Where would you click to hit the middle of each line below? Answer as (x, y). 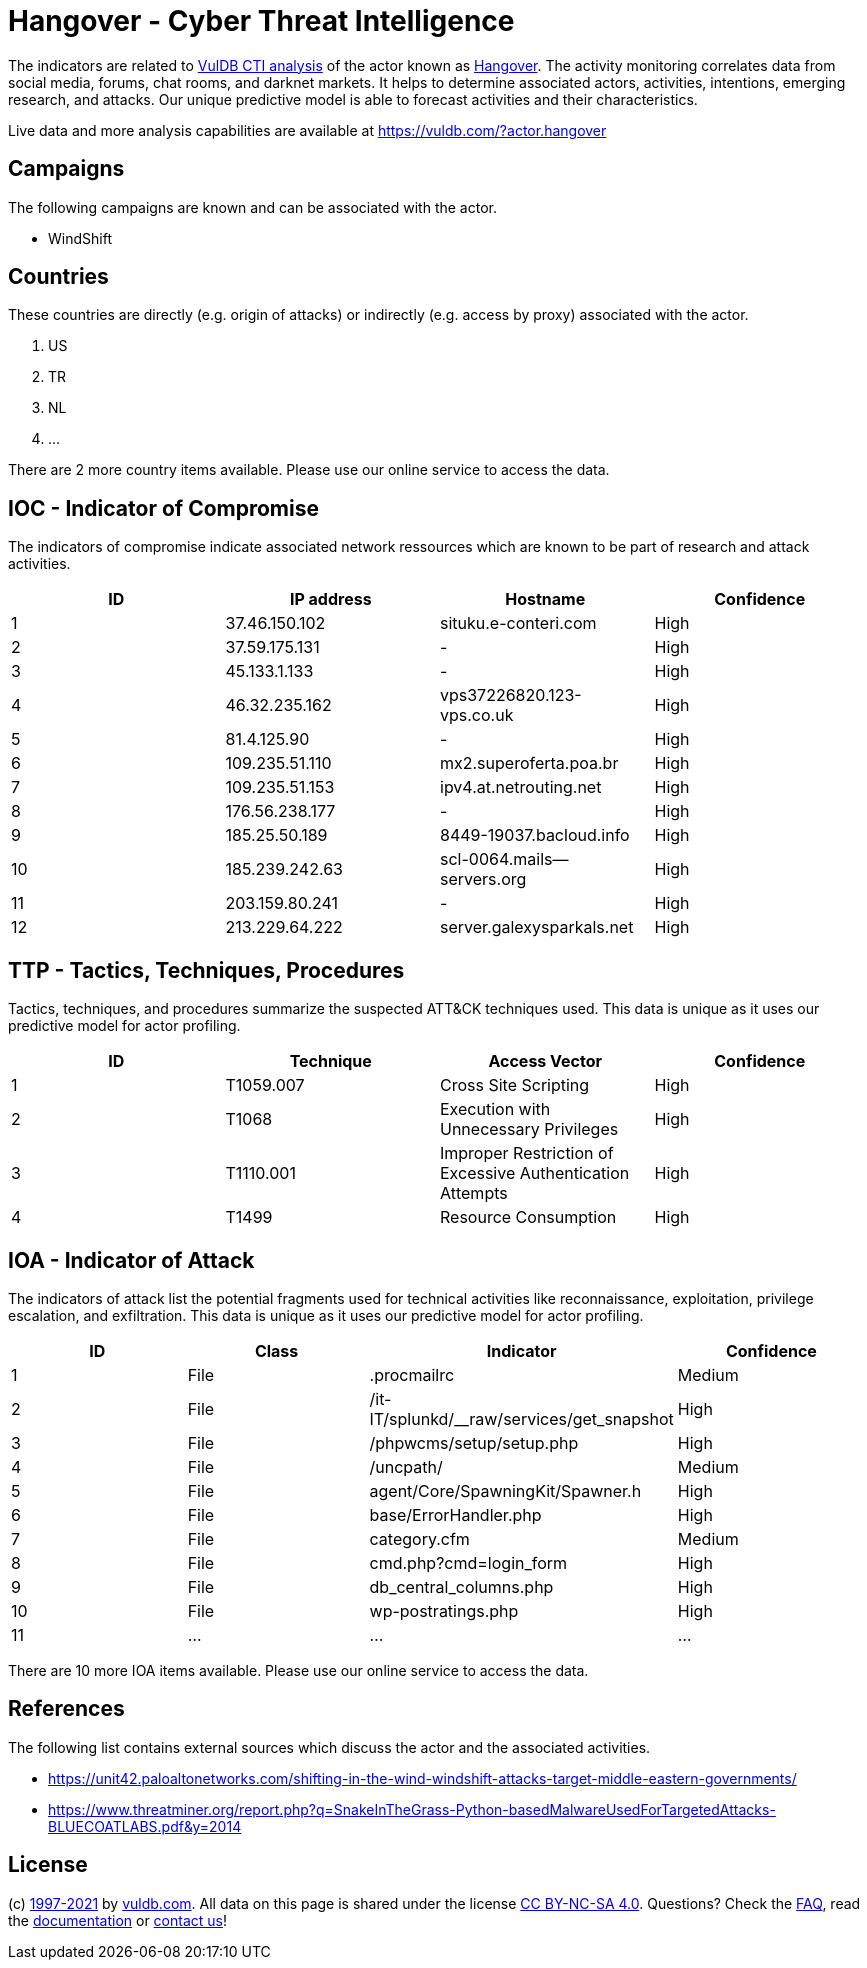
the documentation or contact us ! (117, 1920)
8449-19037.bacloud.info (535, 835)
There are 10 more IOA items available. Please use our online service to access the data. (298, 1670)
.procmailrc (412, 1374)
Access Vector (545, 1061)
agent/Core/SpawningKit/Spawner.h (505, 1490)
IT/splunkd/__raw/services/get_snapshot (521, 1418)
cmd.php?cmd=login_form (468, 1562)
